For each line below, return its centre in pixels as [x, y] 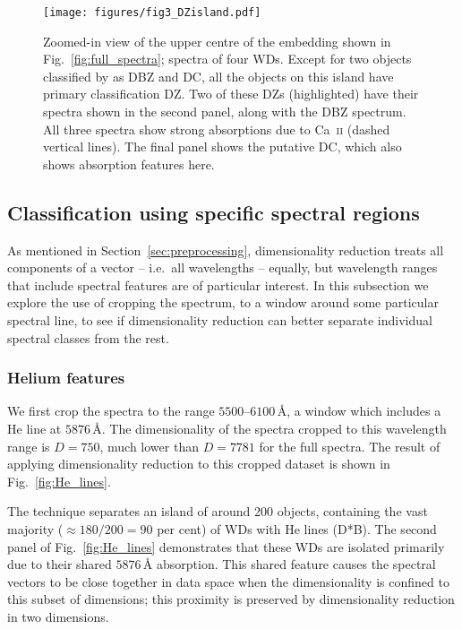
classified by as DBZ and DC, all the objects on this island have [218, 76]
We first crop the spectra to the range [111, 411]
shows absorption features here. [129, 164]
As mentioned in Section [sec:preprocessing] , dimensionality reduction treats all [226, 250]
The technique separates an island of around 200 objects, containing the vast [218, 511]
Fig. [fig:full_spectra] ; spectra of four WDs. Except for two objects [227, 59]
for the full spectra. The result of [350, 446]
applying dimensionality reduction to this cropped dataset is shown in [199, 464]
